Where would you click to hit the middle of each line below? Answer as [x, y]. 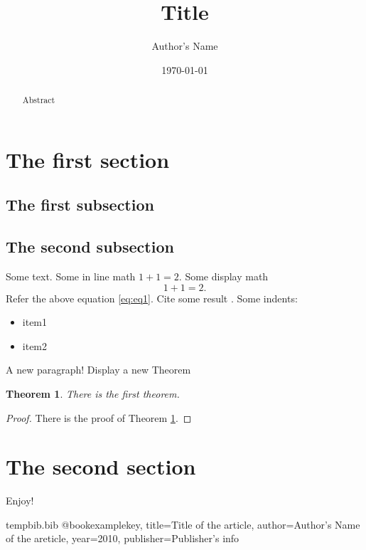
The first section [88, 159]
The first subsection [80, 205]
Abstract [39, 100]
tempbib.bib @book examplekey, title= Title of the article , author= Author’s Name [183, 524]
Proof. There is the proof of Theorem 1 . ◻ [99, 417]
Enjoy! [20, 501]
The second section [101, 466]
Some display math [227, 276]
